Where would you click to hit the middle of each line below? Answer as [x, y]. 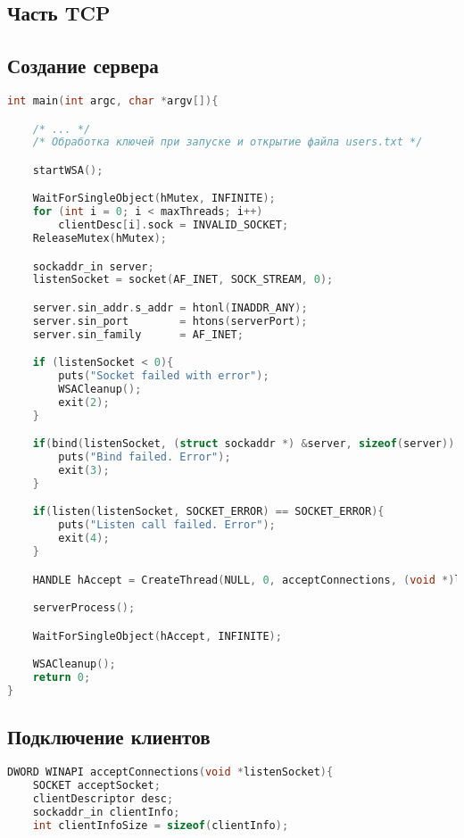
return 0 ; [62, 678]
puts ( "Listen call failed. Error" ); [167, 525]
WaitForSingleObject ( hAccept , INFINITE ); [157, 636]
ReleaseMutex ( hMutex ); [99, 239]
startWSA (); [68, 170]
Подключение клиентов [109, 737]
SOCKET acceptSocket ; [96, 785]
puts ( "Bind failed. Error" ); [145, 457]
